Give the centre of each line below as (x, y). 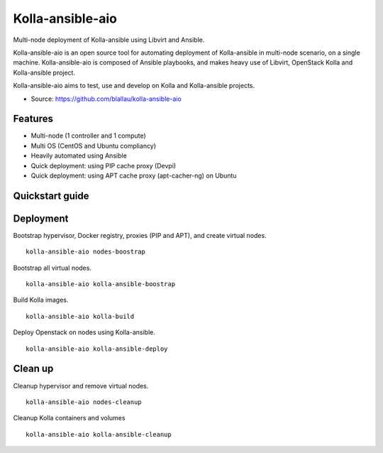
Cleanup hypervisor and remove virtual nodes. (81, 386)
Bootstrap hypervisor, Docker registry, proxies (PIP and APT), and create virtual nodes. (140, 235)
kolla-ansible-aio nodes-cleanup (84, 402)
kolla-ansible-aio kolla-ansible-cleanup (99, 434)
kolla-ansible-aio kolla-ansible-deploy (97, 349)
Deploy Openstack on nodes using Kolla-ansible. (84, 332)
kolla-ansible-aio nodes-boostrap (85, 252)
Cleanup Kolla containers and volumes (69, 418)
